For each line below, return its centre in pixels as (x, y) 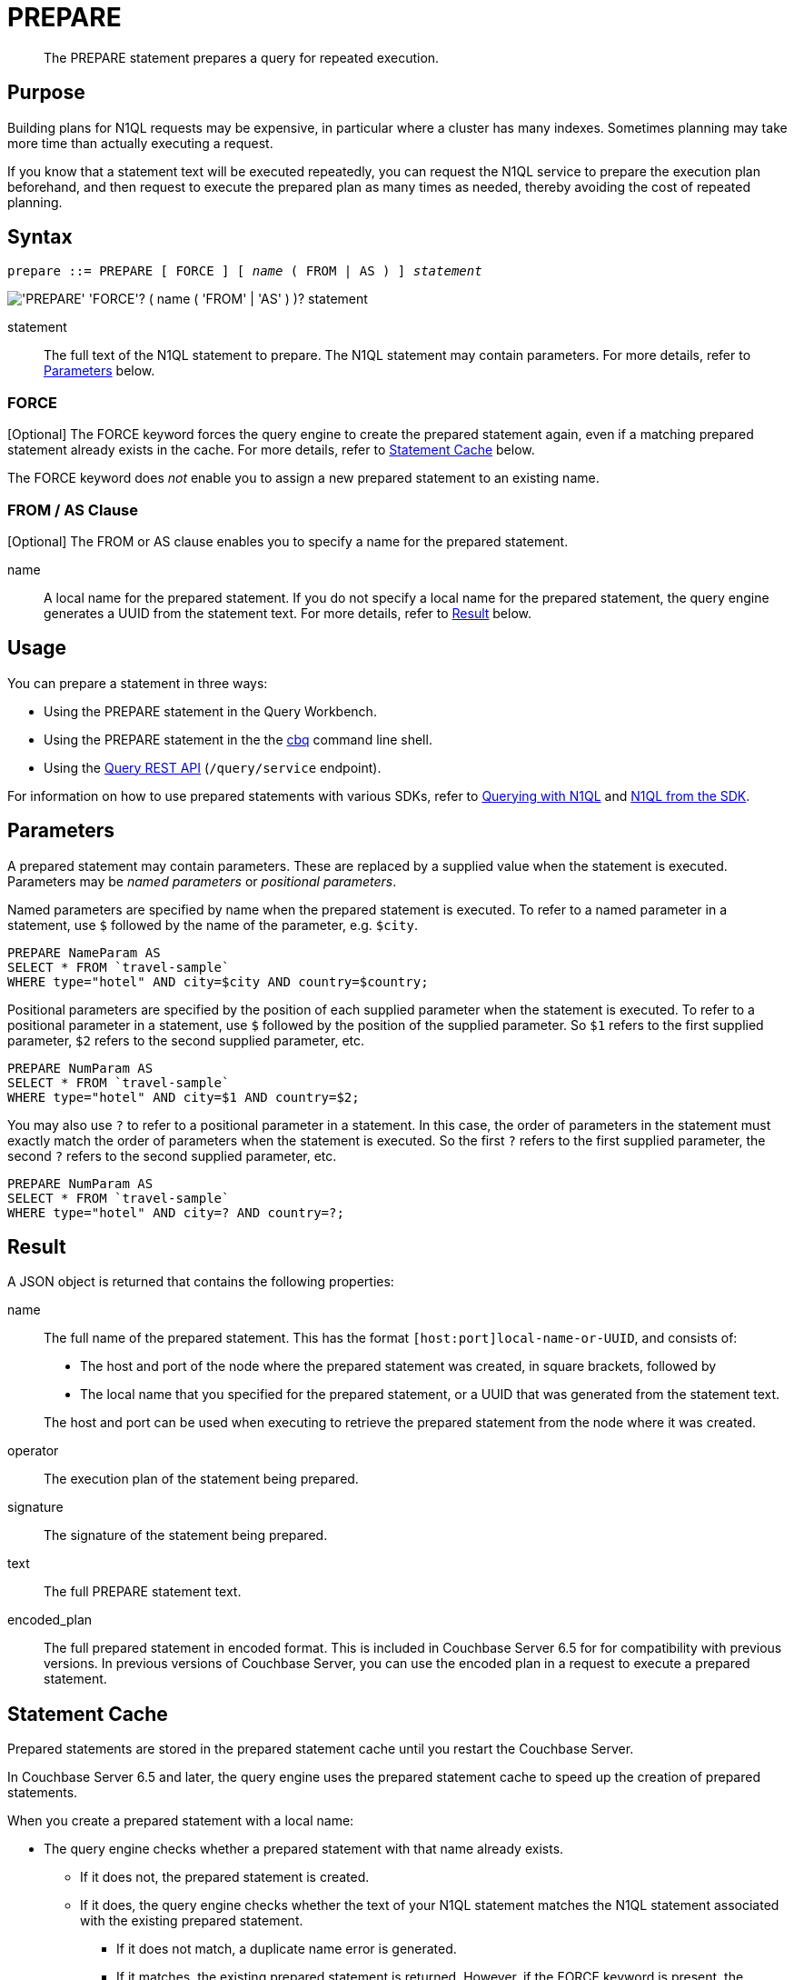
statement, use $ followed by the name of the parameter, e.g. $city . (213, 925)
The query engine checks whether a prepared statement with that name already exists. (304, 1849)
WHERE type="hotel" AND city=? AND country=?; (176, 1212)
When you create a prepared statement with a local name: (181, 1821)
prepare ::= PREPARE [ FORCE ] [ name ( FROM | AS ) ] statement (245, 271)
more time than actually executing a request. (140, 143)
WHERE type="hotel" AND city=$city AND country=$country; (218, 981)
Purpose (46, 93)
